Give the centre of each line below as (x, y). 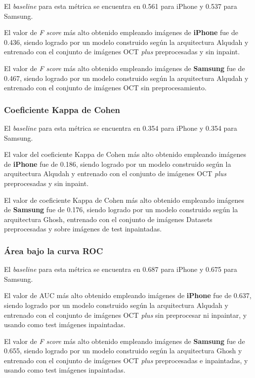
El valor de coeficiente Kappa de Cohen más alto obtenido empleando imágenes (124, 200)
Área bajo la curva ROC (54, 250)
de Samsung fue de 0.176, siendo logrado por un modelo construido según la (121, 209)
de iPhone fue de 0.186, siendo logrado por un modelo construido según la (118, 164)
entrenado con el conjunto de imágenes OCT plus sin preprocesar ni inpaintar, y (126, 315)
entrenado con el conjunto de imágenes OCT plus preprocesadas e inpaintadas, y (126, 360)
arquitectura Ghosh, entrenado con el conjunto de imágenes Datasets (108, 219)
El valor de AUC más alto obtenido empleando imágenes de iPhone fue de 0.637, (128, 295)
